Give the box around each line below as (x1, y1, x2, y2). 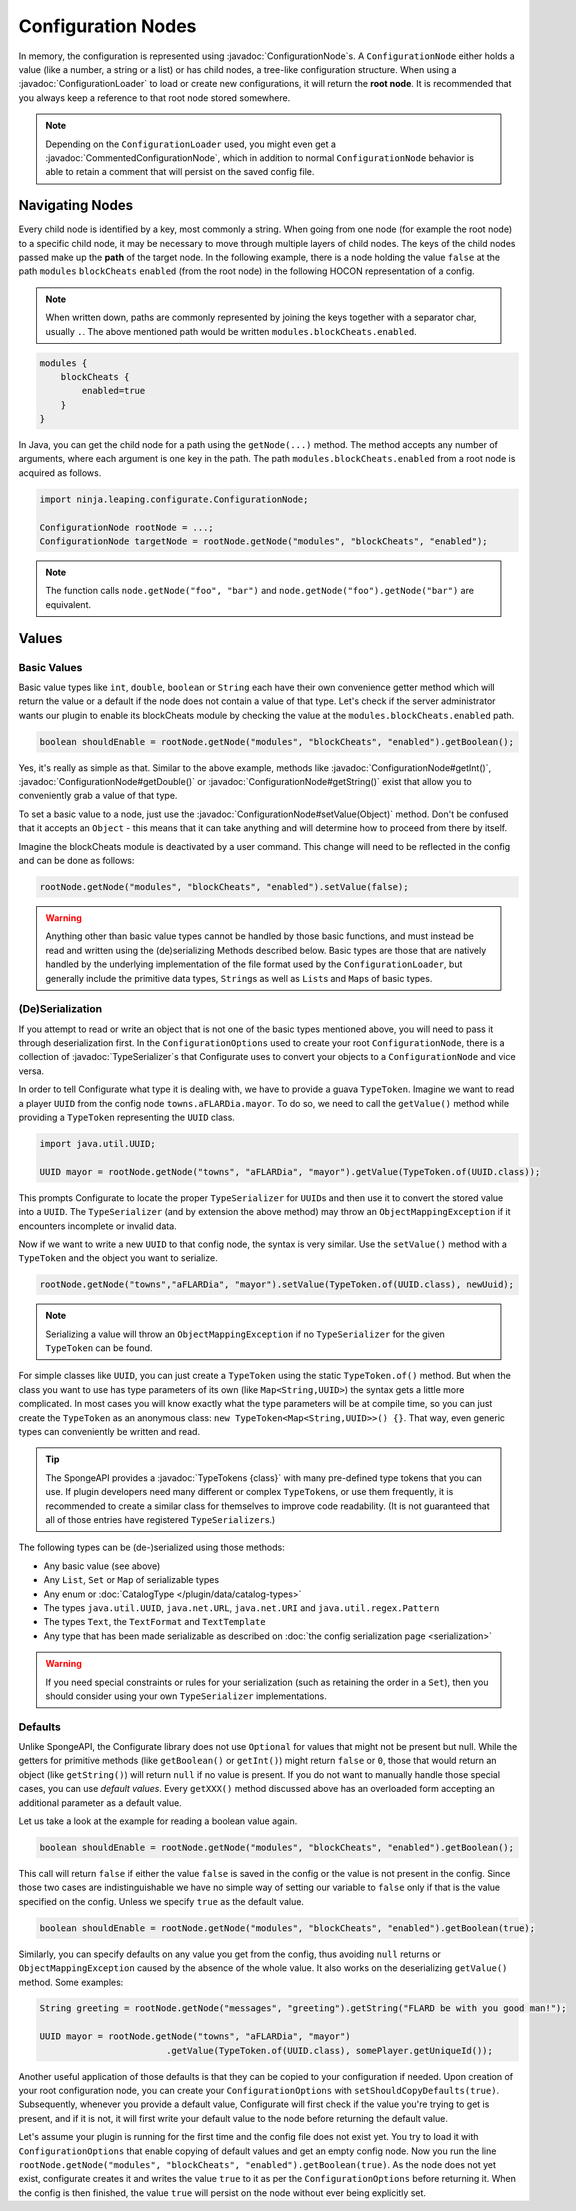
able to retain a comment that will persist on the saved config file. (45, 166, 315, 178)
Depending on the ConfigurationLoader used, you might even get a (45, 138, 337, 150)
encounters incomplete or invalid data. (18, 1220, 177, 1232)
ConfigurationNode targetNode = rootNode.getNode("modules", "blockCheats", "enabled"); (39, 536, 489, 547)
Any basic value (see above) (43, 1560, 161, 1572)
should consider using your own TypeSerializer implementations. (45, 1690, 327, 1702)
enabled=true (81, 385, 146, 397)
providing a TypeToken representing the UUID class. (18, 1111, 235, 1124)
